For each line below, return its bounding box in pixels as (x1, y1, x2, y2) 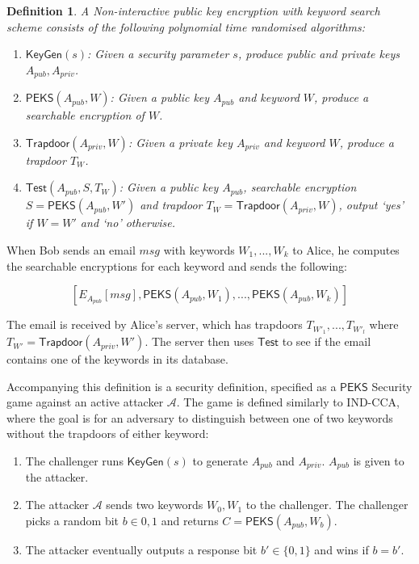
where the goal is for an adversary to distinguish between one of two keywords (6, 409, 393, 426)
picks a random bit (25, 511, 119, 528)
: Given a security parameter (87, 45, 229, 62)
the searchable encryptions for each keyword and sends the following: (6, 257, 348, 274)
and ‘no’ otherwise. (80, 214, 176, 231)
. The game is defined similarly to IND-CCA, (176, 394, 400, 410)
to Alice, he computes (292, 242, 400, 259)
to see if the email (282, 333, 371, 350)
